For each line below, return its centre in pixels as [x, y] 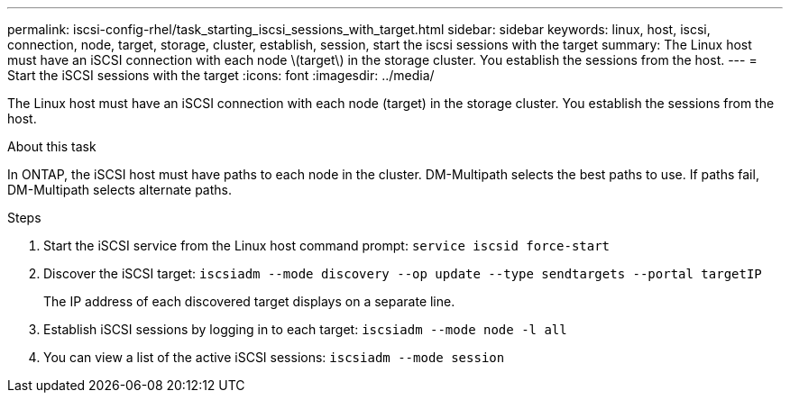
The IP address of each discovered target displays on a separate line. [249, 301]
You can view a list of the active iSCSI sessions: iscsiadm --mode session [274, 357]
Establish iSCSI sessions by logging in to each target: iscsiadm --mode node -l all [305, 329]
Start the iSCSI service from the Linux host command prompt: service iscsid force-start [327, 245]
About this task [52, 146]
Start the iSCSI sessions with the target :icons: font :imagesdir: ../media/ [221, 75]
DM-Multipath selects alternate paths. [119, 190]
